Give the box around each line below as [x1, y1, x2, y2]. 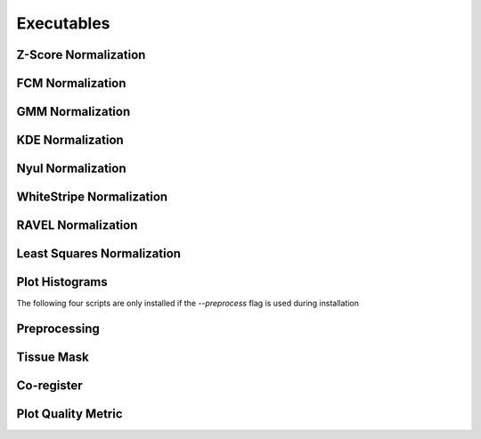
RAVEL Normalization [16, 218, 138, 233]
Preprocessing [16, 321, 100, 336]
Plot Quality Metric [16, 406, 124, 422]
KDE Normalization [16, 133, 124, 148]
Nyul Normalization [16, 161, 126, 176]
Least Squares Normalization [16, 246, 182, 262]
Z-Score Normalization [16, 47, 146, 62]
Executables [16, 13, 110, 33]
